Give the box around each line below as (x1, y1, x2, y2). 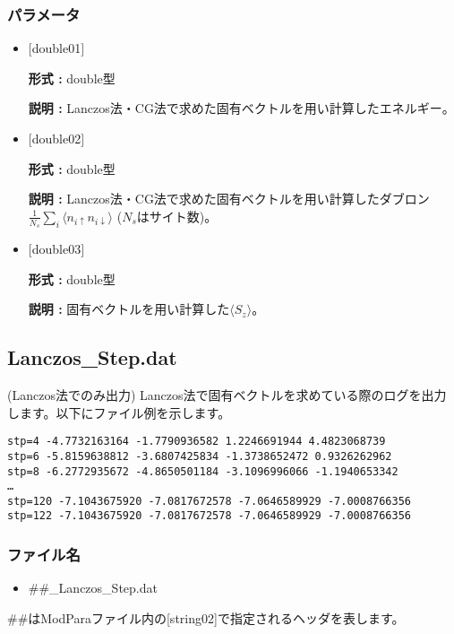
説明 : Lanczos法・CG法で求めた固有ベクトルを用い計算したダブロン (28, 189, 430, 208)
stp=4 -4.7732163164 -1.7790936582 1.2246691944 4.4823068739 (7, 435, 386, 448)
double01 (31, 39, 81, 57)
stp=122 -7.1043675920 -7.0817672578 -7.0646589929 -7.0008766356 (7, 509, 412, 523)
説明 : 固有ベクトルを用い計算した (28, 300, 230, 318)
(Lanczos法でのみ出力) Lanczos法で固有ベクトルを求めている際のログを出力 (7, 386, 447, 404)
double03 (31, 239, 81, 258)
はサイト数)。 (136, 206, 218, 225)
